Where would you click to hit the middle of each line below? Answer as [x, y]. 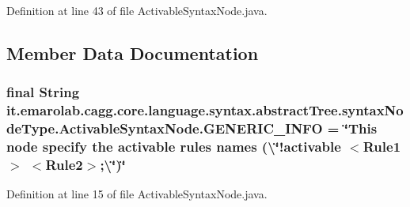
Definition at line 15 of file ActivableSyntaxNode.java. [137, 194]
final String [43, 92]
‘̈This [361, 128]
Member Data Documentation [133, 53]
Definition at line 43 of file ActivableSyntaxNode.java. [137, 10]
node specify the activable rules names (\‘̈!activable [174, 147]
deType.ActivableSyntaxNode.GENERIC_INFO [165, 128]
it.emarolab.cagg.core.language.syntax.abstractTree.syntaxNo [205, 110]
